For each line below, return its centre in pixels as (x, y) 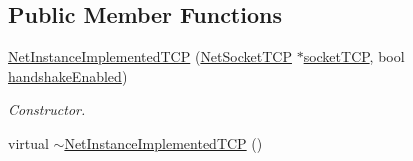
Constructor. (47, 109)
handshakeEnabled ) (68, 75)
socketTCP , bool (354, 56)
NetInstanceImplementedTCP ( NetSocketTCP (150, 56)
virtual (28, 142)
